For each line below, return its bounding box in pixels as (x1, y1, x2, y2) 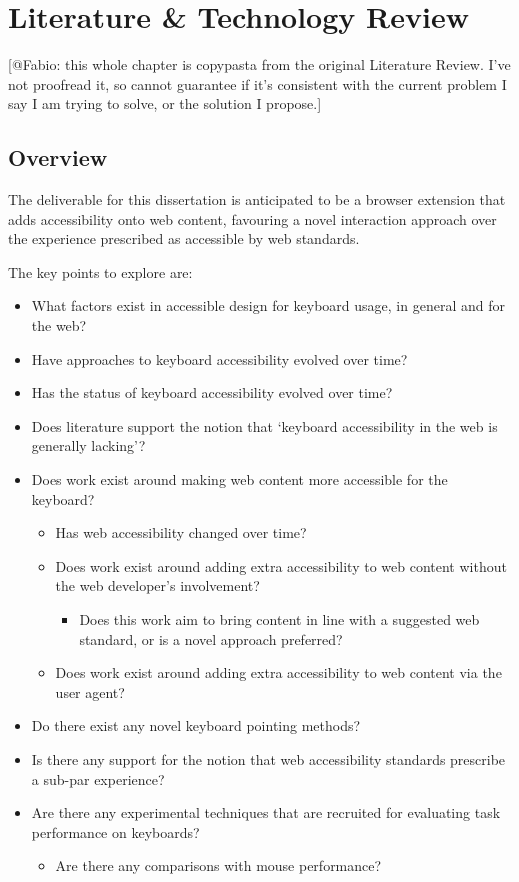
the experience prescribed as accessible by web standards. (8, 228, 360, 249)
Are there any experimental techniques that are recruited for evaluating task (31, 802, 501, 823)
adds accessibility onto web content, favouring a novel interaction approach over (8, 208, 497, 229)
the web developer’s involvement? (55, 575, 260, 596)
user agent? (55, 681, 125, 702)
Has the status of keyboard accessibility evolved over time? (31, 382, 393, 403)
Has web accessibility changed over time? (55, 522, 307, 543)
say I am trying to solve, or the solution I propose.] (8, 93, 322, 114)
